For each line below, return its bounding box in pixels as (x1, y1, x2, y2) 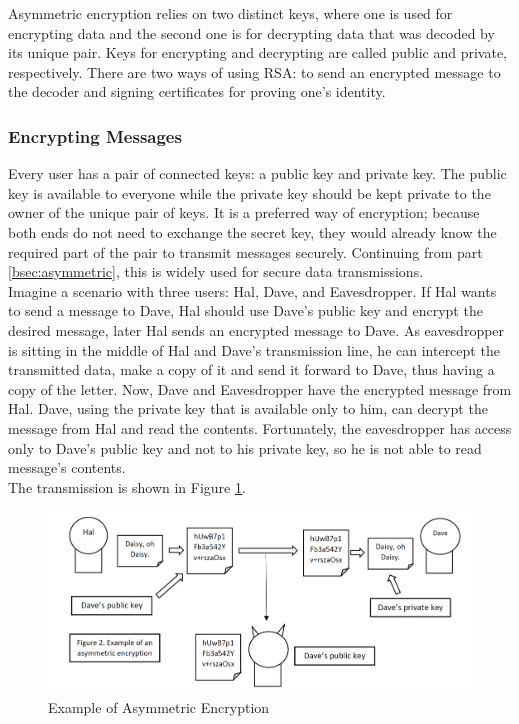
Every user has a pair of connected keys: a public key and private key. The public (8, 163, 507, 184)
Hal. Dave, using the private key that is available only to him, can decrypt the (8, 398, 488, 419)
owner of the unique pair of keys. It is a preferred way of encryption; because (8, 202, 480, 223)
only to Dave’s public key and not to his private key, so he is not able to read (8, 437, 482, 458)
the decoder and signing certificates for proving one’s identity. (8, 81, 386, 102)
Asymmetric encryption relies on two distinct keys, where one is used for (8, 3, 453, 23)
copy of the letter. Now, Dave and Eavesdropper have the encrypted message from (8, 378, 512, 399)
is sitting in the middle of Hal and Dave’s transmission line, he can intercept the (8, 339, 500, 360)
